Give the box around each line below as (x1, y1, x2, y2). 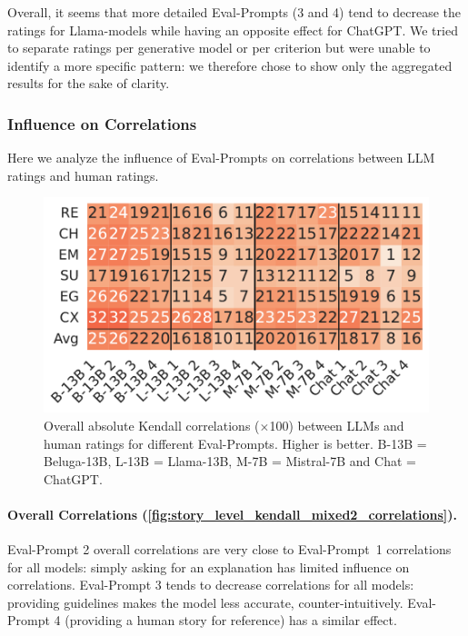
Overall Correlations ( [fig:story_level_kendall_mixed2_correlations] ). (7, 504, 457, 523)
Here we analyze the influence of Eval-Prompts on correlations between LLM (7, 148, 435, 167)
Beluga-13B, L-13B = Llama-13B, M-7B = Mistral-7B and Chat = (44, 452, 416, 471)
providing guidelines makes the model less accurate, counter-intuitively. (7, 592, 403, 611)
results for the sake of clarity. (7, 74, 170, 93)
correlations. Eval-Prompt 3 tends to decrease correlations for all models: (7, 575, 414, 594)
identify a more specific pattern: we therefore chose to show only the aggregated (7, 55, 453, 75)
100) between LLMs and (269, 415, 404, 434)
